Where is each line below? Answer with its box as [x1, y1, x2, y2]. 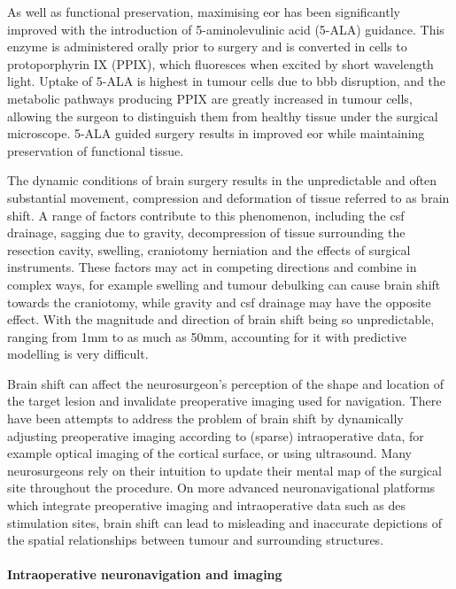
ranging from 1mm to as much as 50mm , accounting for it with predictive [7, 327, 407, 345]
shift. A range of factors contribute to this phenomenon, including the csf [7, 205, 405, 224]
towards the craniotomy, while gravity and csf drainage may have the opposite [7, 292, 431, 311]
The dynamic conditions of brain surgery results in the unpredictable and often [7, 171, 437, 190]
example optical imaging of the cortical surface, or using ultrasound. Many [7, 444, 412, 462]
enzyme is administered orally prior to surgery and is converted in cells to [7, 37, 407, 56]
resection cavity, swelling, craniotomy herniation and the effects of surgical [7, 240, 411, 259]
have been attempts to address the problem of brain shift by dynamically [7, 409, 404, 428]
